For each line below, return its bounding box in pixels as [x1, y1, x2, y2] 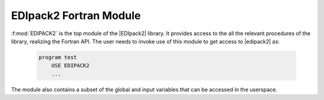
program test [38, 54, 77, 61]
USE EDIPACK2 [51, 62, 90, 69]
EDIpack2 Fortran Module [11, 9, 141, 22]
